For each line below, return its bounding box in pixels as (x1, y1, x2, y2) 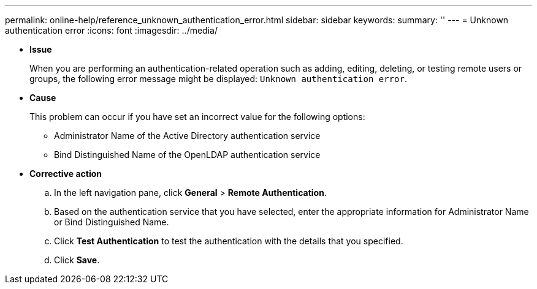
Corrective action (29, 168, 102, 179)
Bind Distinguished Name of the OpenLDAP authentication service (54, 149, 321, 160)
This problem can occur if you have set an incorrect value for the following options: (29, 111, 365, 122)
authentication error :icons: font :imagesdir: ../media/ (5, 25, 218, 36)
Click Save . (54, 255, 100, 265)
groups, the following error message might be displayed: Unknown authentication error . (29, 73, 408, 84)
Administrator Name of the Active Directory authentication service (54, 130, 321, 141)
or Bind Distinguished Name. (54, 217, 169, 227)
